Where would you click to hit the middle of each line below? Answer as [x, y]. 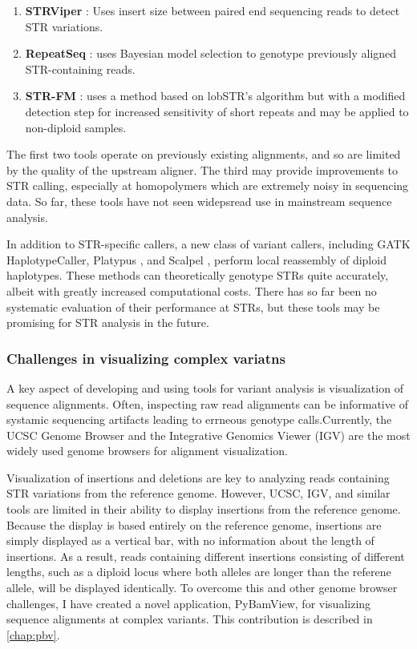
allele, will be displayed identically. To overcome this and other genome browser [202, 588]
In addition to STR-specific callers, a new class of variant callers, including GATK [208, 244]
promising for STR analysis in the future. [108, 322]
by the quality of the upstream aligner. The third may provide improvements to [202, 169]
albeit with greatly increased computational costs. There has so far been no [192, 290]
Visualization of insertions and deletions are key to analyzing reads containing [198, 477]
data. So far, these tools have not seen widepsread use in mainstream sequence [199, 201]
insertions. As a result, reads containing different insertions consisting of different [206, 556]
